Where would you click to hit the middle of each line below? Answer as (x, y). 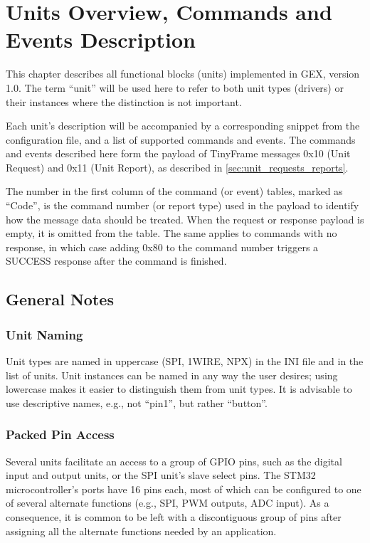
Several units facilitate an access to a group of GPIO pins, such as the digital (174, 461)
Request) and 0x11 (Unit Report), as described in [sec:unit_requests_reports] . (177, 167)
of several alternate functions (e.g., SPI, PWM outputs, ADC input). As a (168, 503)
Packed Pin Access (60, 434)
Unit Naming (44, 334)
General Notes (60, 299)
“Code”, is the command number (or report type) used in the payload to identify (183, 205)
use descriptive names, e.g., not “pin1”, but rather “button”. (137, 402)
